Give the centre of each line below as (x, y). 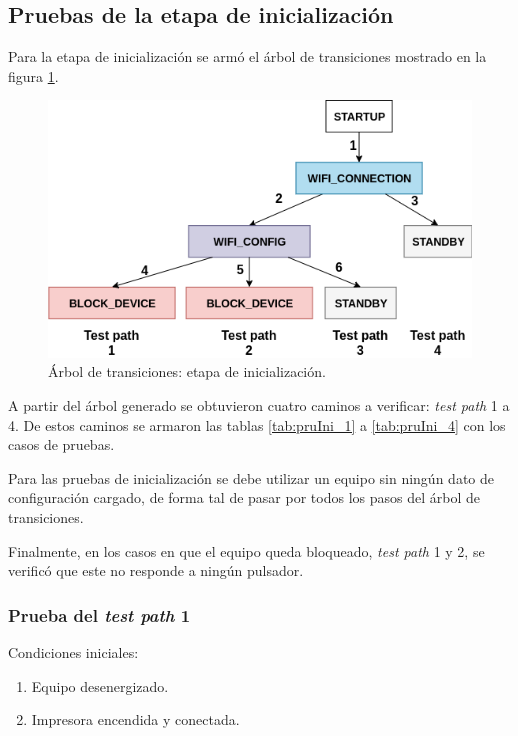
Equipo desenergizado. (100, 685)
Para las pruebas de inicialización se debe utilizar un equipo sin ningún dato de (251, 477)
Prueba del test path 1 (99, 614)
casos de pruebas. (61, 444)
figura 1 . (33, 75)
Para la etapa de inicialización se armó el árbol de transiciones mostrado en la (247, 56)
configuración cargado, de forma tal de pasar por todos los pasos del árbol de (244, 497)
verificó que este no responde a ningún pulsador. (156, 570)
